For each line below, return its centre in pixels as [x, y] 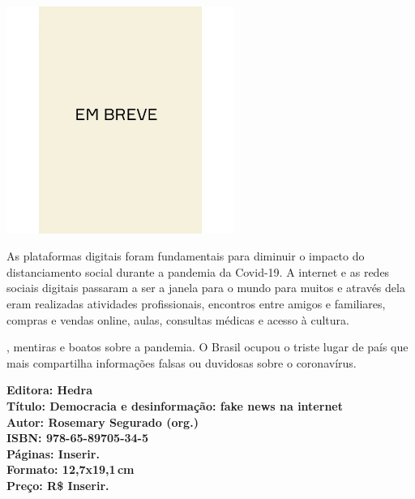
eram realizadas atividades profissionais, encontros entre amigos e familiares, [196, 304]
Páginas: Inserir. [53, 453]
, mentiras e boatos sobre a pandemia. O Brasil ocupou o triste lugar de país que [207, 347]
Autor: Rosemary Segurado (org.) [103, 422]
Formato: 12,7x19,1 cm [71, 469]
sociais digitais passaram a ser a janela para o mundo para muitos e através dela [206, 288]
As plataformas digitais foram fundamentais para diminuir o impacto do [186, 256]
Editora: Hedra [49, 390]
